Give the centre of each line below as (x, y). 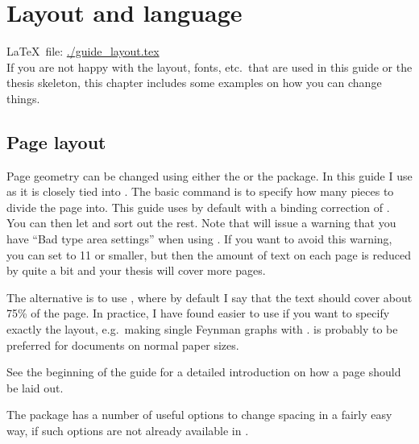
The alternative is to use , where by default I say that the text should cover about (209, 297)
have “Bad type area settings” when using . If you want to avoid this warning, (199, 239)
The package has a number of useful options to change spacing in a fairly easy (199, 415)
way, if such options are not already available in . (128, 431)
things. (23, 98)
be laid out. (35, 387)
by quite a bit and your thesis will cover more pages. (136, 270)
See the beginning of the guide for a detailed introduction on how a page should (204, 372)
